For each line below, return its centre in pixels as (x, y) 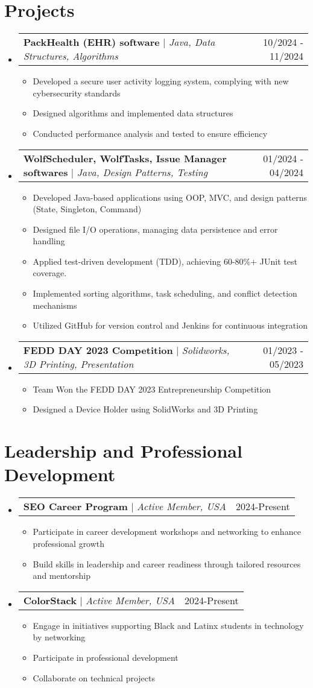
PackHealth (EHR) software (91, 42)
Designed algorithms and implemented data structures (133, 113)
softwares (46, 172)
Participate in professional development (106, 657)
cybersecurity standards (77, 93)
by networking (59, 637)
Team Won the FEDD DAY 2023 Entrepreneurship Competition (152, 389)
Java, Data (192, 42)
